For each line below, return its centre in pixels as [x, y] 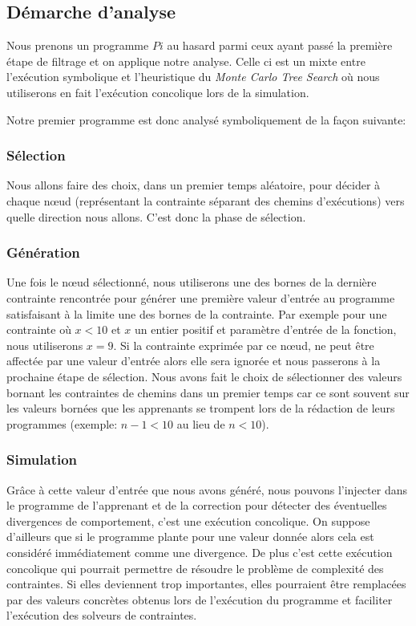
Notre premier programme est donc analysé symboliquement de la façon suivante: [206, 119]
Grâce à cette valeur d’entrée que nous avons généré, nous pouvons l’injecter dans [207, 489]
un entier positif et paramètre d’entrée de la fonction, [265, 329]
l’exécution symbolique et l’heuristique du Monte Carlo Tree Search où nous [193, 77]
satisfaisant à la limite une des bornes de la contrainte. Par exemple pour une [197, 313]
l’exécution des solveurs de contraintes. [102, 615]
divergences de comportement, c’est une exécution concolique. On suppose [188, 520]
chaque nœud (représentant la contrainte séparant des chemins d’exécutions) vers [206, 200]
